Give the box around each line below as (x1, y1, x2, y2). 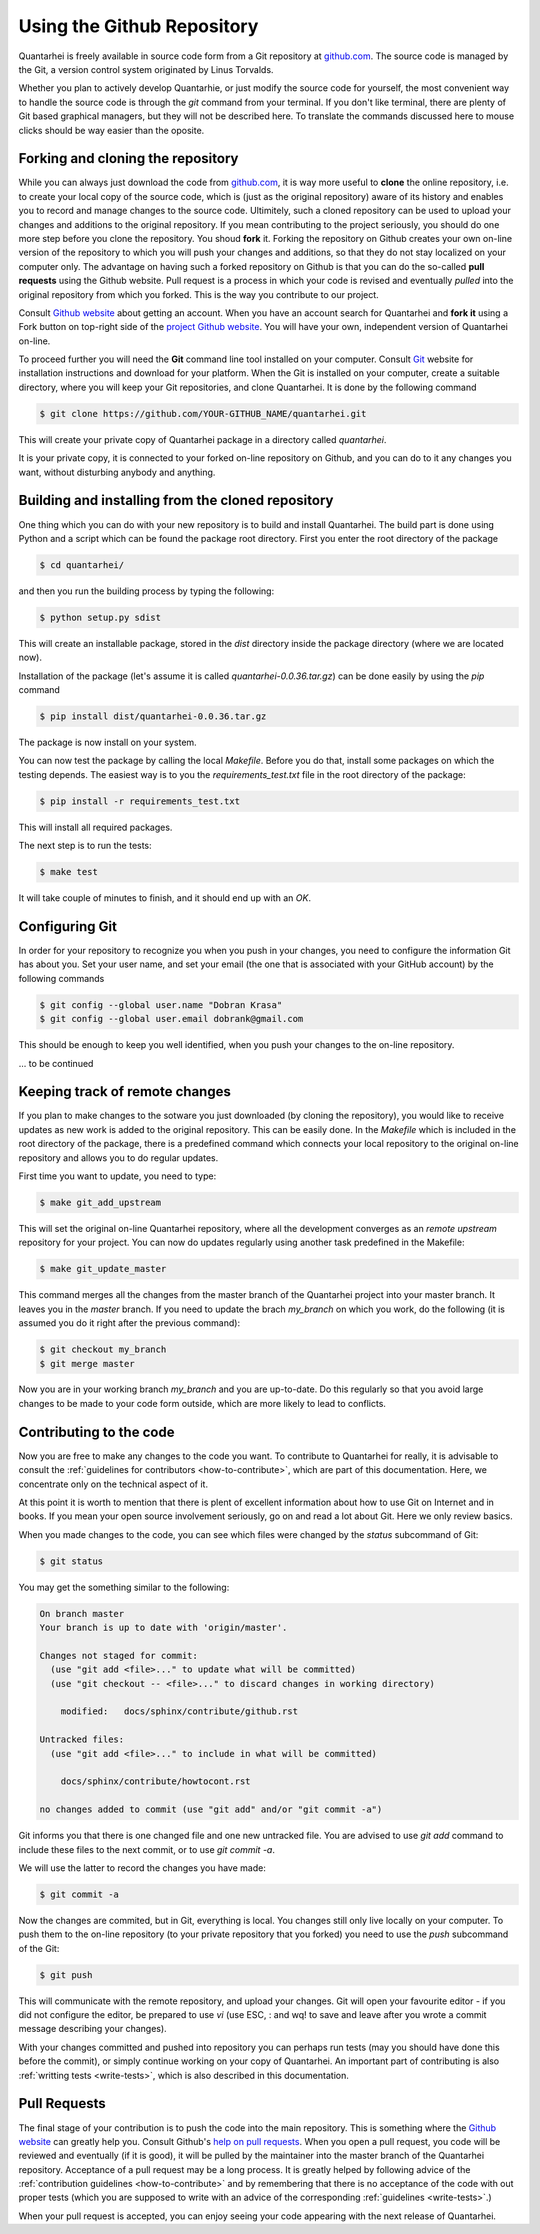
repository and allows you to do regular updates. (18, 1151, 219, 1164)
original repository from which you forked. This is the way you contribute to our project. (18, 288, 379, 300)
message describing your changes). (18, 2023, 167, 2035)
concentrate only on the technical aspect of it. (18, 1478, 209, 1490)
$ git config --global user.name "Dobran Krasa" (39, 999, 283, 1010)
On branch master (39, 1608, 125, 1619)
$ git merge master (39, 1358, 135, 1369)
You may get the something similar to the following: (18, 1581, 230, 1593)
